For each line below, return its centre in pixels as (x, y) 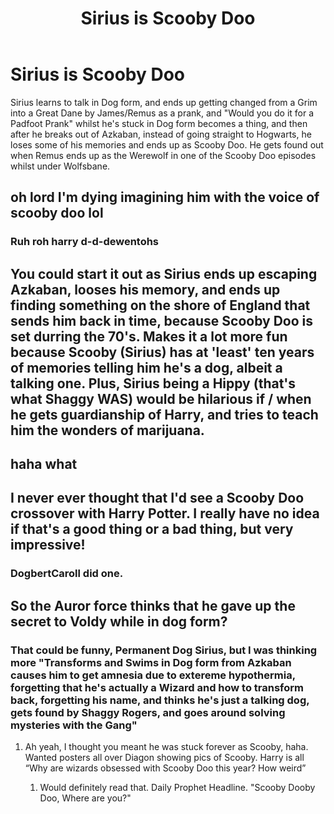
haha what (44, 464)
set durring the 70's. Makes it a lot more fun (149, 336)
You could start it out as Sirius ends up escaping (164, 273)
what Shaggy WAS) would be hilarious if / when (161, 398)
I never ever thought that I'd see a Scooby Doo (157, 498)
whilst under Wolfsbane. (60, 166)
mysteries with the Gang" (74, 725)
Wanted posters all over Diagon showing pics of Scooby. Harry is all (164, 758)
